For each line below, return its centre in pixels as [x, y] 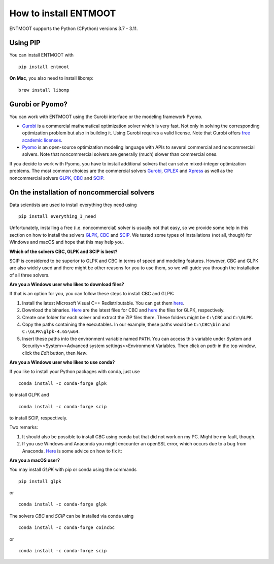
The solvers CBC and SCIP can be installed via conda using [72, 516]
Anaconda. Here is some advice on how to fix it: [72, 451]
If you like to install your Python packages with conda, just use [75, 372]
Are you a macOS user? [35, 460]
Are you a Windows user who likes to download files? [67, 285]
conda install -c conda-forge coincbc [67, 528]
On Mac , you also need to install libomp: [52, 78]
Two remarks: [24, 427]
